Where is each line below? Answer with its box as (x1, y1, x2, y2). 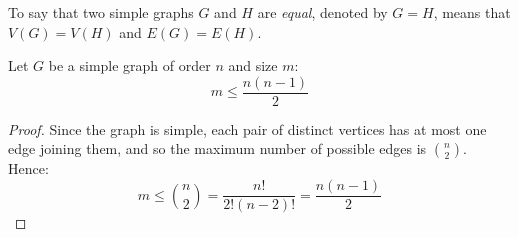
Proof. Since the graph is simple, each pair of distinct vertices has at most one (8, 118, 487, 139)
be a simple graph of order (48, 55, 211, 76)
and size (228, 55, 278, 76)
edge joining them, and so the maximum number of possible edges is (8, 138, 427, 159)
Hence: (8, 158, 49, 179)
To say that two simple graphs (8, 2, 194, 22)
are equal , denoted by (257, 2, 388, 22)
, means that (433, 2, 511, 22)
